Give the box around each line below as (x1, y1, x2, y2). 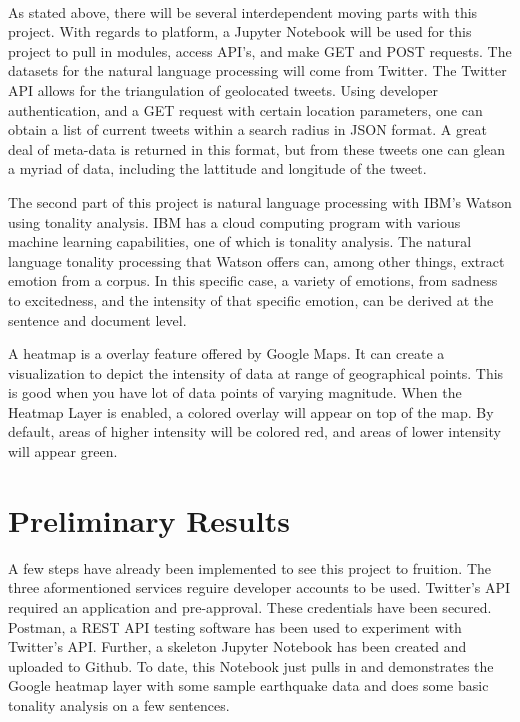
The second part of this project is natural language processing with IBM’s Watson (8, 191, 512, 212)
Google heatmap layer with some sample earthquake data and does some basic (8, 675, 489, 696)
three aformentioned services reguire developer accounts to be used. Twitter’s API (8, 577, 511, 598)
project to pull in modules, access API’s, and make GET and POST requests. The (8, 40, 512, 61)
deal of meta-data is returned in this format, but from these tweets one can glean (8, 138, 506, 159)
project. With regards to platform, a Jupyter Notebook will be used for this (8, 21, 472, 42)
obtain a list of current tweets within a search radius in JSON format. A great (8, 119, 488, 140)
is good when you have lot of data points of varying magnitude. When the (8, 382, 462, 403)
